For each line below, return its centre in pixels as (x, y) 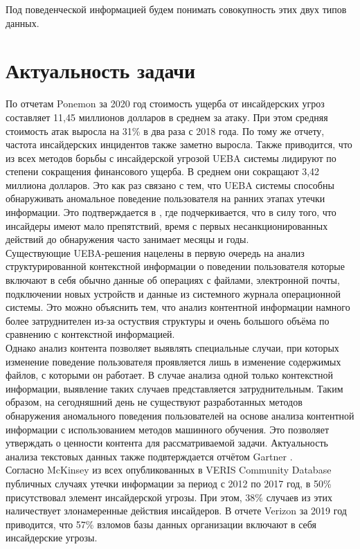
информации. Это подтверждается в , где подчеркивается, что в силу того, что (171, 212)
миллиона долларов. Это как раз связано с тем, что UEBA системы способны (170, 184)
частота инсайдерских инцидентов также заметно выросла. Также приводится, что (179, 144)
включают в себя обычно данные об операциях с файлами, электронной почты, (173, 280)
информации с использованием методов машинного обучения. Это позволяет (168, 429)
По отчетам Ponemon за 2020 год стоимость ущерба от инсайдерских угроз (165, 103)
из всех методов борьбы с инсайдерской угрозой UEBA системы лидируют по (171, 157)
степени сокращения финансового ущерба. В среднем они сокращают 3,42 (163, 171)
